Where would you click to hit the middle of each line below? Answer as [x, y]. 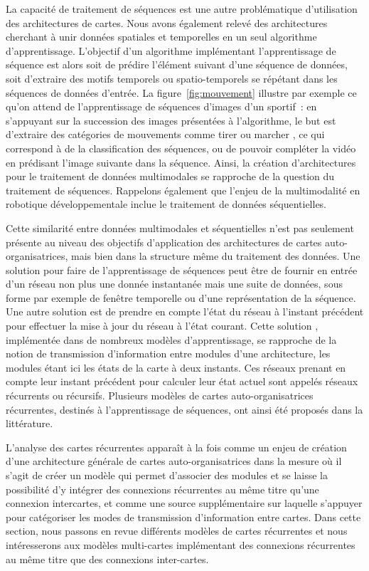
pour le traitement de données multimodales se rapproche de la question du [170, 176]
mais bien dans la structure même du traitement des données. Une [216, 256]
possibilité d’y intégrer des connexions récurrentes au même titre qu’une [162, 489]
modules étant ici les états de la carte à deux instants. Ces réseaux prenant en [176, 367]
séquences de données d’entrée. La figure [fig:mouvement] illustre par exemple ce [181, 92]
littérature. [30, 423]
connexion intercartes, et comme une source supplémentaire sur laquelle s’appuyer [184, 503]
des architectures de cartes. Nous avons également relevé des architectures [167, 22]
